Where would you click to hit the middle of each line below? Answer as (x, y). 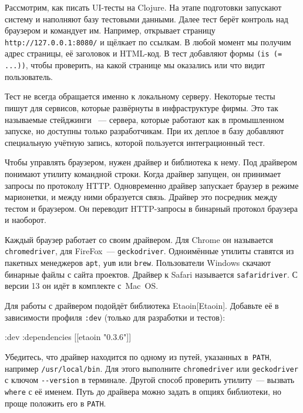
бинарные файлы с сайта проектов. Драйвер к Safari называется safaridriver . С (151, 274)
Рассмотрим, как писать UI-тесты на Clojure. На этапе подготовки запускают (143, 7)
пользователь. (29, 76)
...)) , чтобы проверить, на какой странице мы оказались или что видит (135, 65)
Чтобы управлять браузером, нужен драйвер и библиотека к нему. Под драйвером (151, 162)
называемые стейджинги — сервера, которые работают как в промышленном (144, 119)
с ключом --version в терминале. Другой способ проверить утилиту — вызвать (150, 380)
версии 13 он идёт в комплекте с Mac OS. (82, 286)
